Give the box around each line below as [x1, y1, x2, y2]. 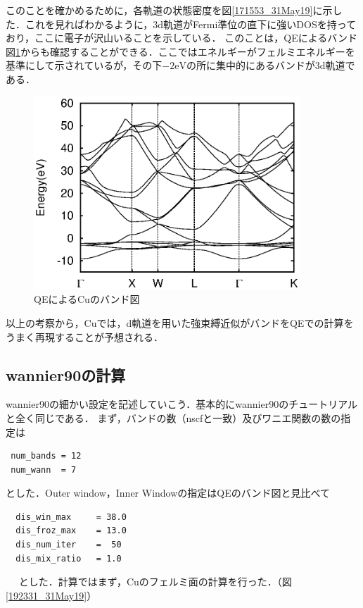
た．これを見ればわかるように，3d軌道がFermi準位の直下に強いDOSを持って [6, 16, 356, 31]
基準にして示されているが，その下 [6, 58, 163, 73]
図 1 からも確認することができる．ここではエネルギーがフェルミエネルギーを [6, 44, 355, 58]
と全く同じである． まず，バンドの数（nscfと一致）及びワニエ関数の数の [6, 410, 341, 425]
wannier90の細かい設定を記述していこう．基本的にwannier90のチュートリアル [6, 397, 358, 411]
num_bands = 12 [11, 451, 82, 461]
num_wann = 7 [11, 464, 77, 475]
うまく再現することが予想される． [6, 329, 163, 344]
